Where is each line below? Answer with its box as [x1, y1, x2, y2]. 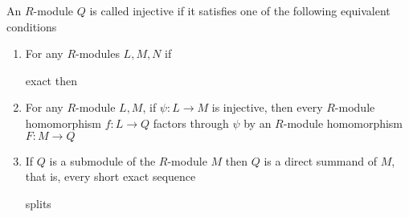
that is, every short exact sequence [25, 168, 196, 185]
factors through [153, 114, 229, 131]
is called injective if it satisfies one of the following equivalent [89, 2, 391, 18]
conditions [6, 18, 57, 35]
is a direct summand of [264, 152, 377, 169]
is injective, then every [211, 99, 323, 116]
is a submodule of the [49, 152, 156, 169]
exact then [25, 72, 77, 88]
